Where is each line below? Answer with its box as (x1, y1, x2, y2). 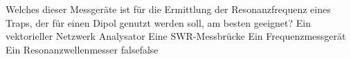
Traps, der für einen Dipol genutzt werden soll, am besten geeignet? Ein (6, 15, 312, 29)
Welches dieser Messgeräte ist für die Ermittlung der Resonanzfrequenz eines (6, 2, 331, 16)
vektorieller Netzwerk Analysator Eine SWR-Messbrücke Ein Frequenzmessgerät (6, 29, 346, 43)
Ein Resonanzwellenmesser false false (6, 42, 159, 56)
